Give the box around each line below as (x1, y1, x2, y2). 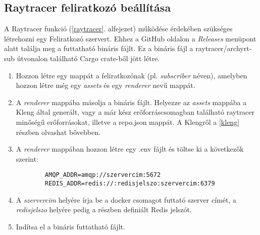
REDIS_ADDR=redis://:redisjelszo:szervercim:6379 (45, 179, 215, 187)
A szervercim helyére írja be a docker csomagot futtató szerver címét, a (16, 194, 236, 205)
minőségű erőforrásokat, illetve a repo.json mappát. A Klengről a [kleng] (16, 116, 240, 127)
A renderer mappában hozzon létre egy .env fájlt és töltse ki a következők (16, 144, 244, 154)
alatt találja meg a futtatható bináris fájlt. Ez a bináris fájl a (4, 43, 193, 54)
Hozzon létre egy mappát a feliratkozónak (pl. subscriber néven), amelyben (16, 70, 247, 80)
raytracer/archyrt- (195, 43, 252, 54)
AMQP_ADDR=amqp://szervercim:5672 (45, 171, 161, 179)
